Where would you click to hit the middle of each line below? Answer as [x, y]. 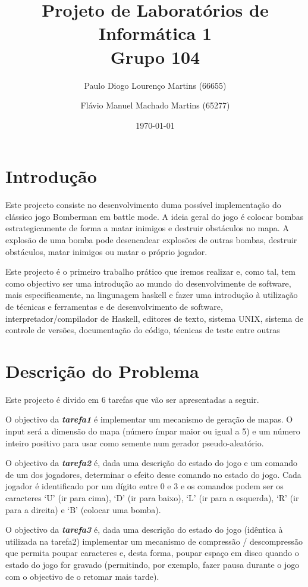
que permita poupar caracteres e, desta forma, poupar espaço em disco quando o [152, 553]
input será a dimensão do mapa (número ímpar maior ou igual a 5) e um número [153, 431]
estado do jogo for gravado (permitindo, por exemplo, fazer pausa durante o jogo [153, 564]
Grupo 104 [155, 56]
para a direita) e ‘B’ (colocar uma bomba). [83, 509]
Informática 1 [155, 33]
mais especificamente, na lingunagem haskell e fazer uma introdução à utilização [152, 295]
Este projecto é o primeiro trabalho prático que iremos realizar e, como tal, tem [150, 271]
